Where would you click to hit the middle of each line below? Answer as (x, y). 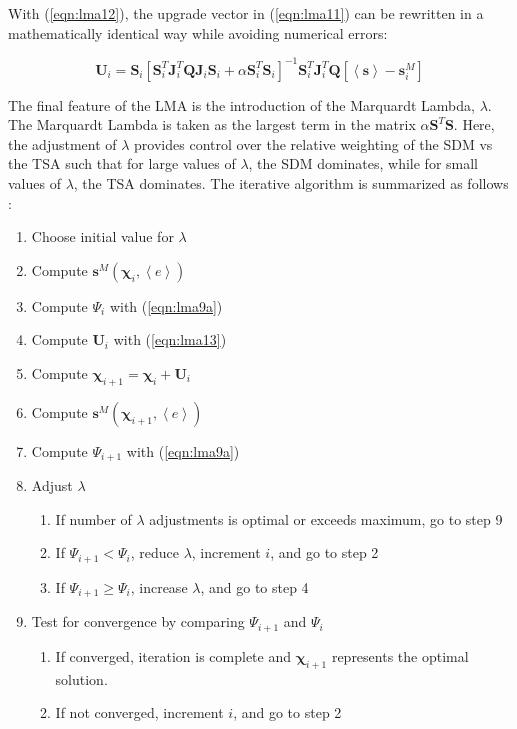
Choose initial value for (102, 236)
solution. (81, 678)
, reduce (154, 552)
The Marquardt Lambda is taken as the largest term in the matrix (212, 124)
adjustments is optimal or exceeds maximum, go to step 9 (326, 518)
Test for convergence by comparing (138, 621)
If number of (93, 518)
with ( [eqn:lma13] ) (170, 339)
